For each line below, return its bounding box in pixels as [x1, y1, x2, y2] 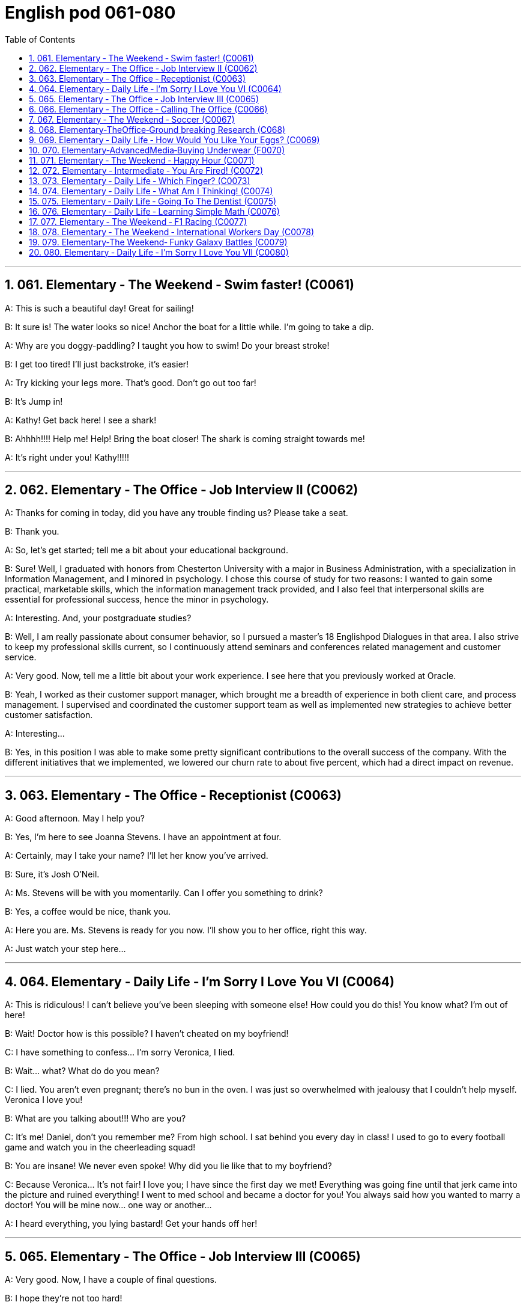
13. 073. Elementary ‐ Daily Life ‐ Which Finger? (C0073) [29, 175, 250, 186]
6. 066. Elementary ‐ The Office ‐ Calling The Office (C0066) [29, 103, 268, 114]
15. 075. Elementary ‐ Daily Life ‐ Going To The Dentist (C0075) [29, 195, 277, 206]
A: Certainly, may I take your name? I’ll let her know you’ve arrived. [5, 850, 268, 861]
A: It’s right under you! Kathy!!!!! [5, 452, 129, 462]
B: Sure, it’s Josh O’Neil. [5, 869, 100, 880]
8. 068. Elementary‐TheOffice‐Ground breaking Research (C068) [29, 124, 286, 135]
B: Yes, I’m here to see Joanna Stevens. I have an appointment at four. [5, 832, 282, 843]
